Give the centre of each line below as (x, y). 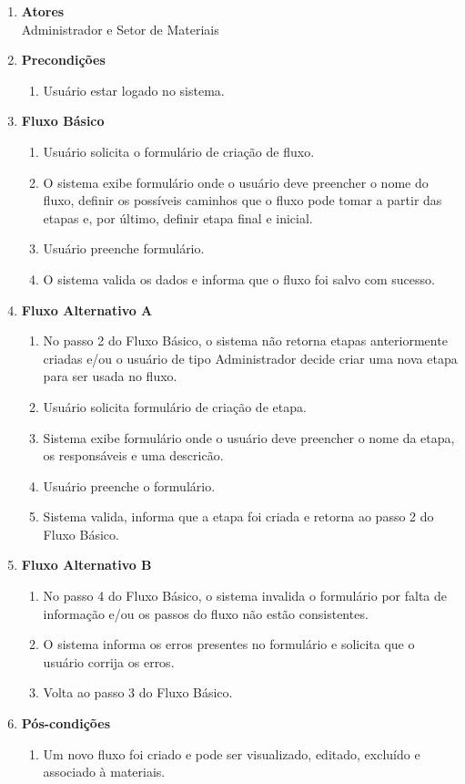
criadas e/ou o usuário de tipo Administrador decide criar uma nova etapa (250, 358)
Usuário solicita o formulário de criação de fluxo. (179, 151)
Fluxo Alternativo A (87, 309)
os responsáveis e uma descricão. (133, 455)
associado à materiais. (104, 772)
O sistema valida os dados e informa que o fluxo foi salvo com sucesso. (239, 279)
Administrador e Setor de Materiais (120, 29)
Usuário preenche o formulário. (129, 485)
